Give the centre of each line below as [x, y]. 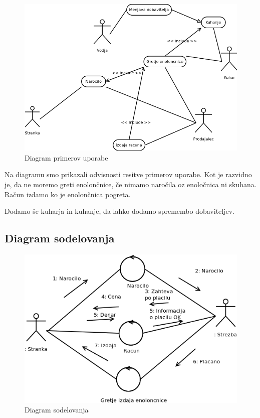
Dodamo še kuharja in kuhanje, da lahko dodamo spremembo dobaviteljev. [119, 211]
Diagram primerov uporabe [66, 157]
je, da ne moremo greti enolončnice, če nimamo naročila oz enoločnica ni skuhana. [131, 184]
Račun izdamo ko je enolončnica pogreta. [68, 194]
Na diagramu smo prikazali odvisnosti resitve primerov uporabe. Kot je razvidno [128, 174]
